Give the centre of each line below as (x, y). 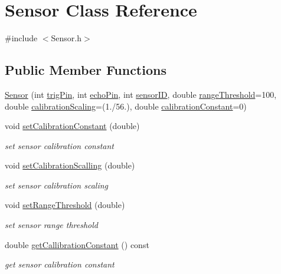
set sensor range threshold (51, 225)
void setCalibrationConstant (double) (72, 126)
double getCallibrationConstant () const (77, 244)
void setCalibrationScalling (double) (70, 165)
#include (21, 38)
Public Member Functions (86, 70)
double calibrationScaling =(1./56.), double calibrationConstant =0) (126, 106)
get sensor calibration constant (60, 264)
